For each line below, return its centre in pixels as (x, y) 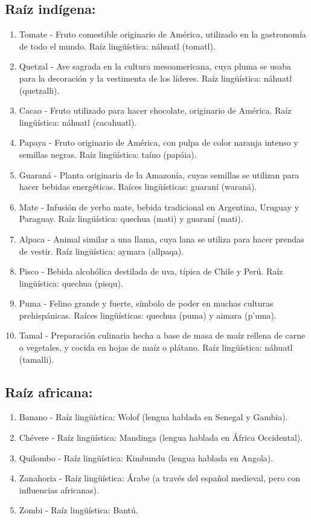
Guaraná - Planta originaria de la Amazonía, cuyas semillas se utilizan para (159, 174)
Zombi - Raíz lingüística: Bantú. (79, 510)
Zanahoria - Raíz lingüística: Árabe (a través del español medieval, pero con (160, 478)
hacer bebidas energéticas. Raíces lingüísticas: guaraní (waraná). (138, 187)
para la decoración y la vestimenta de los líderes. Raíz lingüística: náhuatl (155, 78)
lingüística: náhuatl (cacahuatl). (78, 122)
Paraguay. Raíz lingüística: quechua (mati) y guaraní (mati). (131, 219)
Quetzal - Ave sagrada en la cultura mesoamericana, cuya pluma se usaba (155, 66)
